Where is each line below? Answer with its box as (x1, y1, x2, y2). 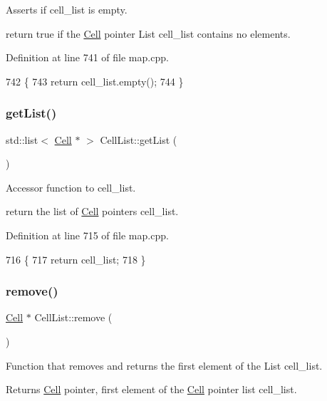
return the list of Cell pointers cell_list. (6, 204, 179, 219)
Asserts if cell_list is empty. (6, 2, 128, 16)
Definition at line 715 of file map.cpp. (6, 227, 169, 242)
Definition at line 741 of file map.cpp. (6, 50, 169, 65)
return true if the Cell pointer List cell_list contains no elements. (6, 26, 291, 41)
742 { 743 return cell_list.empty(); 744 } (6, 73, 184, 88)
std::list (6, 132, 38, 147)
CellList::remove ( (34, 310, 113, 325)
